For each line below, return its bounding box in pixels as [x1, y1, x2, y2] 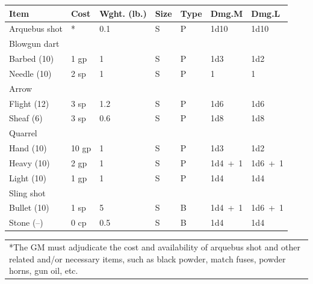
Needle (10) [9, 67, 52, 79]
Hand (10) [9, 142, 47, 154]
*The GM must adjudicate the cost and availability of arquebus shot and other [9, 241, 300, 253]
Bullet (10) [9, 201, 49, 214]
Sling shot [9, 186, 46, 199]
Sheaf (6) [9, 112, 43, 124]
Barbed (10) [9, 52, 54, 65]
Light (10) [9, 171, 47, 184]
